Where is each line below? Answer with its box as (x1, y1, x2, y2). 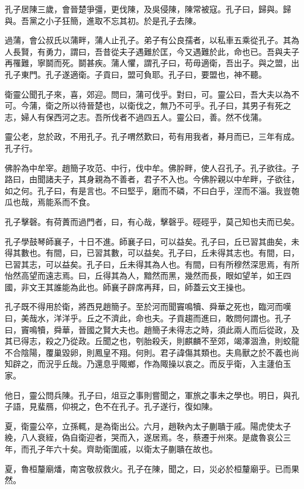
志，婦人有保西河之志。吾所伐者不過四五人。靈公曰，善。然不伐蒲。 (5, 110, 267, 123)
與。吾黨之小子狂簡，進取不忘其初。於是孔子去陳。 (5, 14, 201, 26)
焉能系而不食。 (37, 196, 95, 208)
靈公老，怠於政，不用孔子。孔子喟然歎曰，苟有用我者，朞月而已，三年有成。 (5, 130, 299, 143)
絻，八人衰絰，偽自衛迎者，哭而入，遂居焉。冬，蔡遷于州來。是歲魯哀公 (5, 431, 283, 443)
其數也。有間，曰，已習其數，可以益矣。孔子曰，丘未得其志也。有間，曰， (12, 247, 299, 259)
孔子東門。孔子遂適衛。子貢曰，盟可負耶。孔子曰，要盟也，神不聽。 (5, 68, 267, 80)
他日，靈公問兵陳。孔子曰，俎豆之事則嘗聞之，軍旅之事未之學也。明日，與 (5, 389, 291, 401)
